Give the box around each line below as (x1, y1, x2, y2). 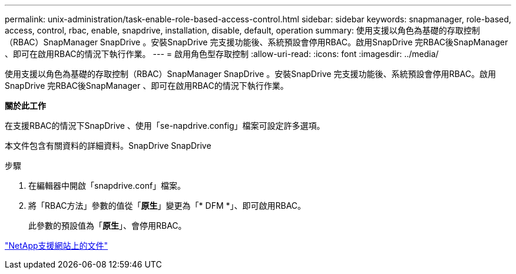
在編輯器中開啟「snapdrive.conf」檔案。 (28, 181, 186, 191)
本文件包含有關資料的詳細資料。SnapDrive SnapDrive (5, 141, 211, 151)
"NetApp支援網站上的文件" (5, 240, 108, 250)
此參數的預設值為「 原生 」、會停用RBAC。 (28, 220, 187, 230)
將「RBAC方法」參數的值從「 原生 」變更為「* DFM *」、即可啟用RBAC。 (28, 201, 306, 210)
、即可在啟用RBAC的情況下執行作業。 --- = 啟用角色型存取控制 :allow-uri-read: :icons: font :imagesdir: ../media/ (5, 49, 439, 59)
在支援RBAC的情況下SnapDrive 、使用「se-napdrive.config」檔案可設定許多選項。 (5, 121, 325, 131)
